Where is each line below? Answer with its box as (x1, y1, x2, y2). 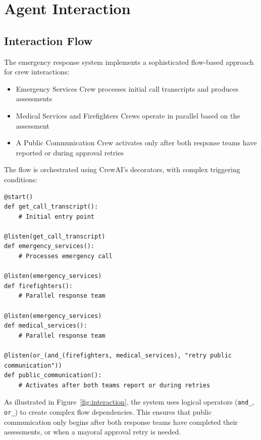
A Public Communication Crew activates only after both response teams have (16, 137, 257, 148)
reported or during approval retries (16, 147, 124, 157)
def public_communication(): (4, 372, 102, 379)
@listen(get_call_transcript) (4, 232, 106, 240)
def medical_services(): (4, 322, 87, 330)
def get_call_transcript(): (4, 203, 98, 211)
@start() (4, 193, 33, 201)
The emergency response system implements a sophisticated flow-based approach (4, 56, 254, 67)
